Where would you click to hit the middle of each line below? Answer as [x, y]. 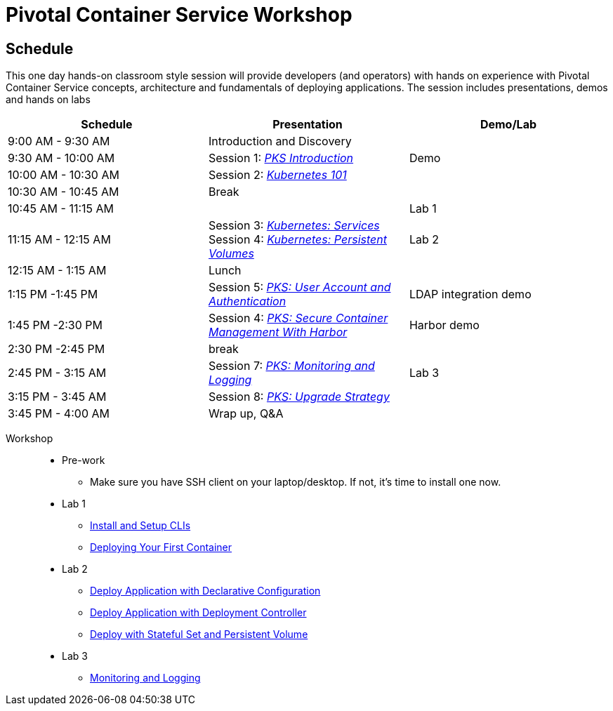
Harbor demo [444, 325]
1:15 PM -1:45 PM [53, 294]
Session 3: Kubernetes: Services [294, 226]
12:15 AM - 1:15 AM [57, 271]
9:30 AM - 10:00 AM [61, 158]
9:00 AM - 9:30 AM [59, 141]
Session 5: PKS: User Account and [299, 287]
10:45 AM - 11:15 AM [61, 209]
